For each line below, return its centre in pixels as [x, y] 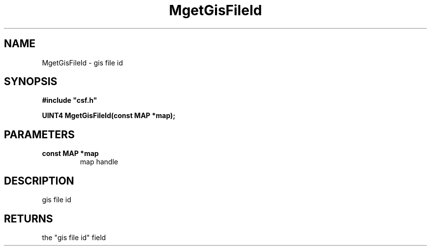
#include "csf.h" [70, 100]
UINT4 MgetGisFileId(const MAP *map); [109, 116]
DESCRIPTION [39, 181]
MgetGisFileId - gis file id [82, 62]
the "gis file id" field [74, 237]
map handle [99, 162]
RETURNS [29, 219]
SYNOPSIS [31, 82]
